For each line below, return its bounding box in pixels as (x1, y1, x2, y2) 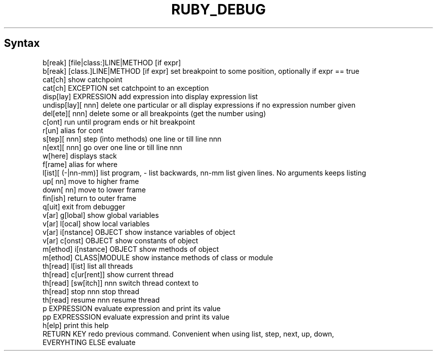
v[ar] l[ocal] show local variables (42, 219, 150, 228)
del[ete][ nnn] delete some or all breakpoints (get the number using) (42, 109, 266, 118)
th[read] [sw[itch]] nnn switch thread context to (42, 278, 199, 287)
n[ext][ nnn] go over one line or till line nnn (42, 143, 183, 152)
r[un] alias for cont (42, 126, 103, 135)
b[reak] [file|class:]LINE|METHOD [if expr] (42, 58, 181, 67)
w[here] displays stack (42, 151, 117, 160)
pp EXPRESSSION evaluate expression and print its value (42, 312, 229, 321)
